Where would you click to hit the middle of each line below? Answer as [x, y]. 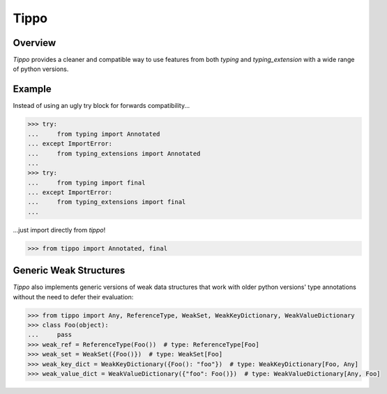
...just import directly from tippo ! [59, 230]
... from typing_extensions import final [107, 202]
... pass [50, 335]
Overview [35, 43]
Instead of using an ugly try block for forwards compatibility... [101, 106]
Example [32, 89]
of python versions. [41, 69]
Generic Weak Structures [69, 270]
